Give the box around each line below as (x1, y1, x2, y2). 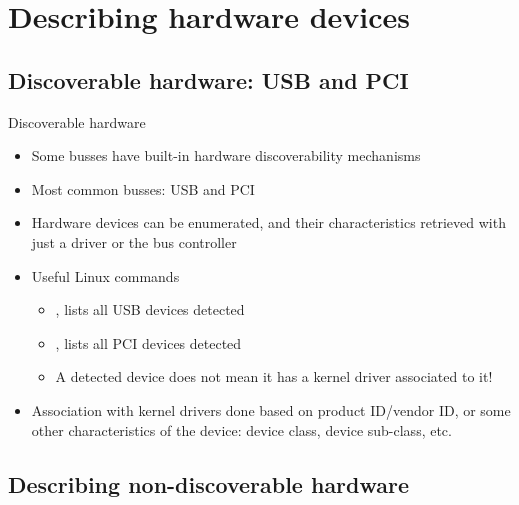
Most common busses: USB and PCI (31, 178, 255, 199)
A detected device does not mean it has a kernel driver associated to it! (55, 366, 493, 387)
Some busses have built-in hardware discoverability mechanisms (31, 145, 421, 166)
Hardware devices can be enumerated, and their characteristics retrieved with (31, 212, 506, 233)
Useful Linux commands (31, 265, 180, 286)
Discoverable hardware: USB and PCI (8, 64, 409, 95)
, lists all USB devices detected (55, 299, 245, 320)
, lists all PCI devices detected (55, 332, 242, 353)
